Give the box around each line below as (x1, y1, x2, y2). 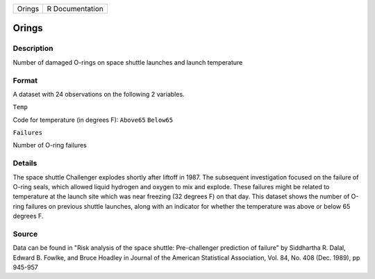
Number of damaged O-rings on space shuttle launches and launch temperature (12, 58, 243, 66)
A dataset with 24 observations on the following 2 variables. (12, 90, 185, 98)
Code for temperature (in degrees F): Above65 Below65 (12, 115, 174, 124)
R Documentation (47, 4, 103, 13)
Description (12, 44, 53, 54)
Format (12, 75, 38, 85)
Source (12, 229, 38, 239)
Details (12, 159, 37, 168)
